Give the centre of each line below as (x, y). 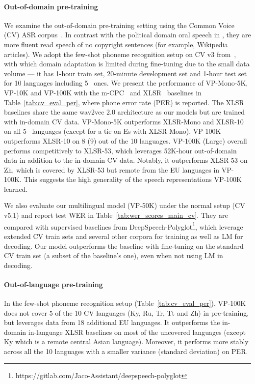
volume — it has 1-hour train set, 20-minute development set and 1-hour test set (126, 73)
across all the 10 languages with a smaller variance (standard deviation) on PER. (126, 351)
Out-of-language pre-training (53, 284)
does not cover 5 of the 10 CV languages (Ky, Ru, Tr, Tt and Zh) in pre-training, (127, 312)
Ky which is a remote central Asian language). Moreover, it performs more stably (126, 341)
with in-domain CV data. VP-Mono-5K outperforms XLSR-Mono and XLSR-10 (124, 121)
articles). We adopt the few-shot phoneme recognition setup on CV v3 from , (120, 54)
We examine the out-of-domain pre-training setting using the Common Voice (119, 25)
